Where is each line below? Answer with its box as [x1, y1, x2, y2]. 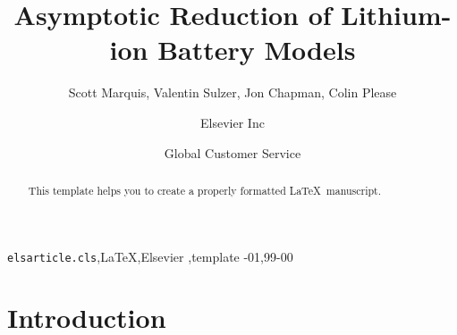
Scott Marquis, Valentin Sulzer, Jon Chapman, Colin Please [68, 83, 397, 102]
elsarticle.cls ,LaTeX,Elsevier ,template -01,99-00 [7, 247, 293, 265]
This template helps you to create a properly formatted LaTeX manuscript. [28, 182, 382, 197]
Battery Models [157, 31, 356, 68]
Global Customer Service [164, 143, 301, 162]
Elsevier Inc [200, 113, 265, 131]
